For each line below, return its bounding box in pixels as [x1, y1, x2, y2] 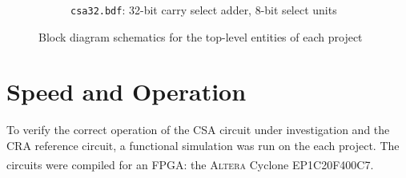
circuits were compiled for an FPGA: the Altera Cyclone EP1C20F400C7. [6, 156, 374, 172]
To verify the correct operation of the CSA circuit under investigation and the [6, 121, 390, 138]
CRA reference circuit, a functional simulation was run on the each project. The [6, 136, 400, 153]
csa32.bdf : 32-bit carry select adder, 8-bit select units [70, 2, 337, 18]
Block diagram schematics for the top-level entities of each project [38, 28, 363, 45]
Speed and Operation [6, 75, 247, 108]
